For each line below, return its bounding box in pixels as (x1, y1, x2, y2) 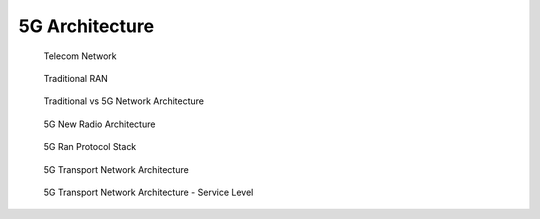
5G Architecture (18, 15, 155, 37)
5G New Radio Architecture (43, 118, 156, 130)
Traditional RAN (43, 72, 109, 84)
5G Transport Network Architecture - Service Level (43, 186, 254, 198)
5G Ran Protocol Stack (43, 141, 137, 153)
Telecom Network (43, 50, 117, 62)
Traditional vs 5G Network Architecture (43, 95, 205, 107)
